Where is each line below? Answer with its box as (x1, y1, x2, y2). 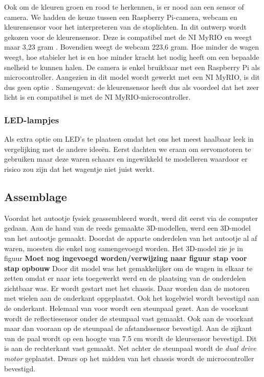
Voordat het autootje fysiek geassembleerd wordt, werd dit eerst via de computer (4, 212, 258, 223)
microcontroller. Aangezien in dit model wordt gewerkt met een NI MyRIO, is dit (4, 72, 260, 82)
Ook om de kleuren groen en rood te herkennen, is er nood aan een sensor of (4, 2, 244, 12)
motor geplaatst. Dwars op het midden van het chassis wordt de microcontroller (4, 353, 254, 364)
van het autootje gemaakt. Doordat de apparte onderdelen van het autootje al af (4, 232, 257, 243)
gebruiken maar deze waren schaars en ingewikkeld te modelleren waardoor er (4, 153, 248, 164)
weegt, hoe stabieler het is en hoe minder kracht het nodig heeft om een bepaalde (4, 51, 259, 62)
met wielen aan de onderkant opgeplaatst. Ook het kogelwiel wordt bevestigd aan (4, 293, 259, 303)
